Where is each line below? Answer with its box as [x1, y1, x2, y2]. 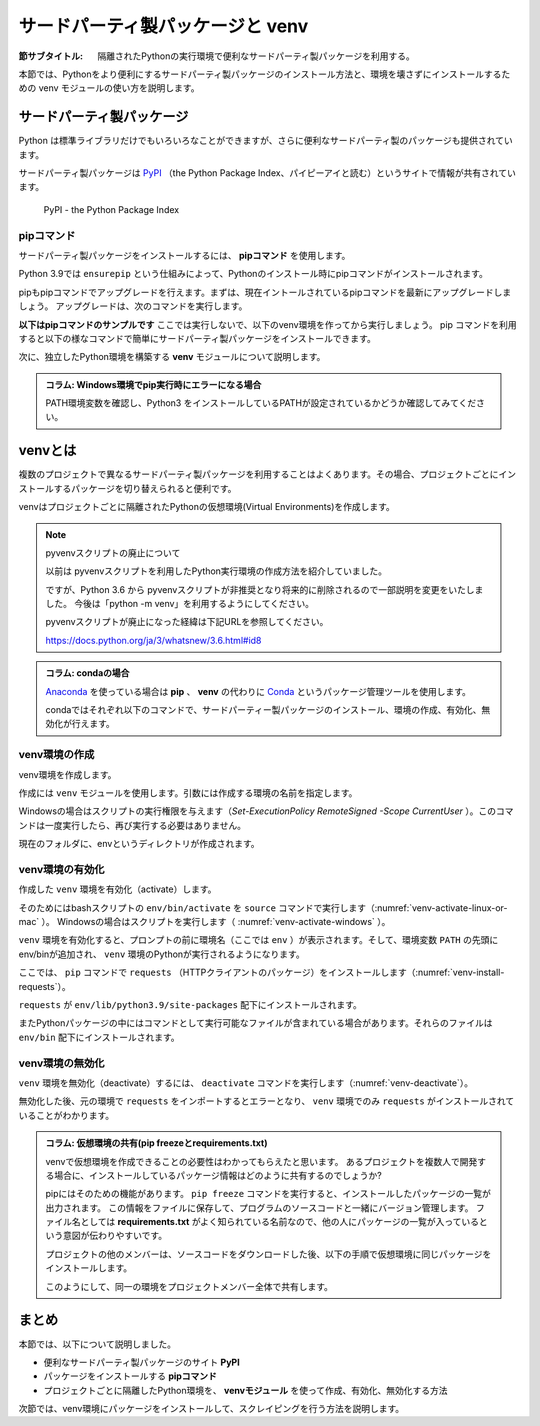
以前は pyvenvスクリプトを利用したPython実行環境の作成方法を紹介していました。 [45, 565, 387, 577]
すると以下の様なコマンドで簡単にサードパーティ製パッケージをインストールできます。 [18, 332, 377, 344]
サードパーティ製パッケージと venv [18, 15, 309, 37]
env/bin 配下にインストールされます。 [18, 1031, 180, 1043]
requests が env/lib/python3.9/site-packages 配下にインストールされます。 [18, 999, 362, 1011]
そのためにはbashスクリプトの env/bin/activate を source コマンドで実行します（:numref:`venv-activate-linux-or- [18, 901, 508, 914]
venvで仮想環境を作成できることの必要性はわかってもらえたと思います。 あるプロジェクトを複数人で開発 [45, 1155, 478, 1167]
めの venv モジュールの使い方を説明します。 [18, 82, 200, 94]
